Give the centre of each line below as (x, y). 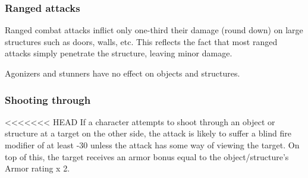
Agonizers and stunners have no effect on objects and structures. (122, 73)
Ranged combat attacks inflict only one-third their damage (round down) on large (154, 30)
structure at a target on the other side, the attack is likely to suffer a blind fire (148, 133)
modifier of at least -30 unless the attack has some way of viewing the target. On (152, 145)
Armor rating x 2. (37, 168)
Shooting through (48, 99)
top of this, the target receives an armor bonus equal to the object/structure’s (147, 156)
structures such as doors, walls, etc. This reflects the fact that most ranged (141, 41)
